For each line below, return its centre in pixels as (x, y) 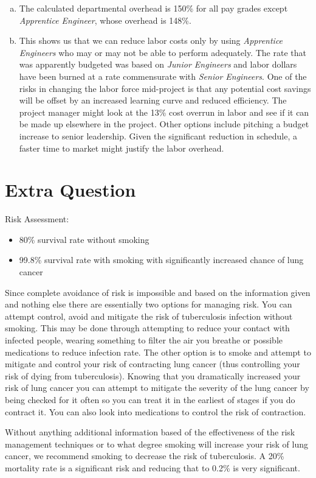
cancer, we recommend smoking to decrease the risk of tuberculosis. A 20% (145, 456)
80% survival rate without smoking (84, 239)
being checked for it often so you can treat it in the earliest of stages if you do (150, 399)
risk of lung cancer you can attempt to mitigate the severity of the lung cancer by (157, 388)
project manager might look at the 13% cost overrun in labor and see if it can (164, 112)
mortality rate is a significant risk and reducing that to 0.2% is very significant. (153, 467)
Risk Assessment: (37, 219)
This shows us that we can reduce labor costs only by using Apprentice (151, 40)
